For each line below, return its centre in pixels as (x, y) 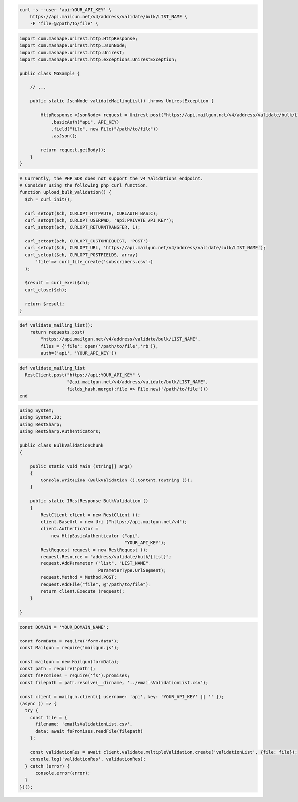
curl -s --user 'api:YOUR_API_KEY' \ (66, 10)
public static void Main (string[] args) (81, 466)
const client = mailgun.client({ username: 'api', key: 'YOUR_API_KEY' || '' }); (122, 696)
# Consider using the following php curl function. (84, 185)
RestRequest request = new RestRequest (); (94, 550)
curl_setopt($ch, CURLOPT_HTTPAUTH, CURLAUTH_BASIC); (92, 213)
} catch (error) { (47, 766)
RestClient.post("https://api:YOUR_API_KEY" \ (83, 375)
